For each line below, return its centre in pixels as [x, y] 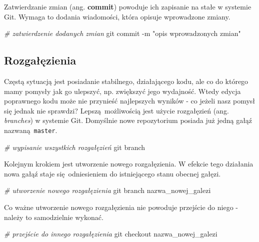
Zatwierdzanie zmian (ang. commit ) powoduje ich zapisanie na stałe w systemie [128, 6]
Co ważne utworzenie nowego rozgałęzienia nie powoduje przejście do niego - [121, 207]
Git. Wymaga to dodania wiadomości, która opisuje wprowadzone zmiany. [117, 16]
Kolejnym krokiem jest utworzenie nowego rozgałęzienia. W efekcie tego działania [129, 164]
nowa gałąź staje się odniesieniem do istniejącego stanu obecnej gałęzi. [112, 173]
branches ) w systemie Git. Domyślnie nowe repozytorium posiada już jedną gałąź [128, 120]
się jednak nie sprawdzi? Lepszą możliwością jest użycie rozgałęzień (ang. [116, 110]
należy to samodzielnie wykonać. [54, 217]
